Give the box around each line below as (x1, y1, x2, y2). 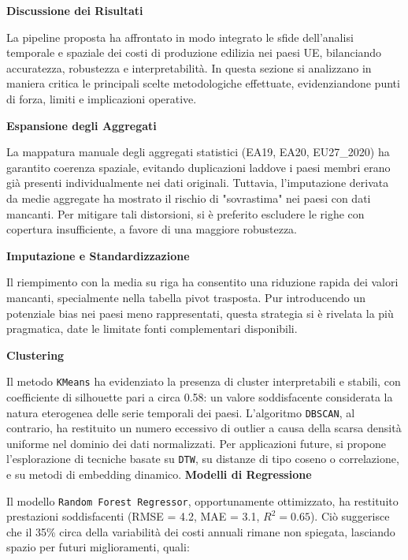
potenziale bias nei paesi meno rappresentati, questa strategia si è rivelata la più (6, 304, 394, 321)
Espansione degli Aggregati (6, 117, 157, 133)
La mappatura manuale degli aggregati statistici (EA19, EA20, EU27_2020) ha (6, 144, 390, 160)
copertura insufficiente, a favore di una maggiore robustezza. (6, 221, 298, 237)
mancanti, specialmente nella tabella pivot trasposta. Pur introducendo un (6, 289, 365, 305)
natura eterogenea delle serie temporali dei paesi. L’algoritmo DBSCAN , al (6, 404, 355, 420)
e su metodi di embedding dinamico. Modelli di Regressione (6, 466, 312, 483)
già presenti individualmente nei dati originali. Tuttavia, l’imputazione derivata (6, 174, 389, 191)
